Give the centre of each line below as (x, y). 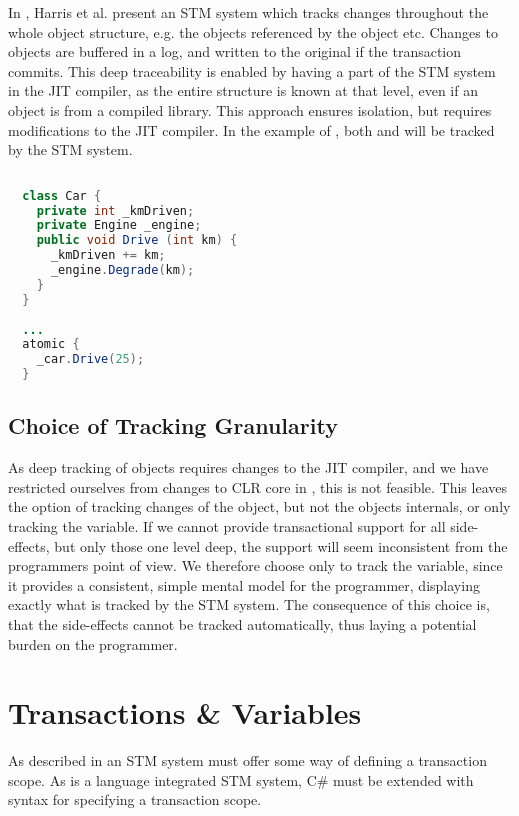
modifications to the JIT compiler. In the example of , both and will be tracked (251, 129)
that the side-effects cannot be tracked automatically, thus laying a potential (242, 623)
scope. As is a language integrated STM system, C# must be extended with (241, 779)
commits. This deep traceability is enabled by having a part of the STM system (252, 70)
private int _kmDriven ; (115, 210)
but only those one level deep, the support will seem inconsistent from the (281, 545)
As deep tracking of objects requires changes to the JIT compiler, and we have (248, 467)
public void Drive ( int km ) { (137, 240)
